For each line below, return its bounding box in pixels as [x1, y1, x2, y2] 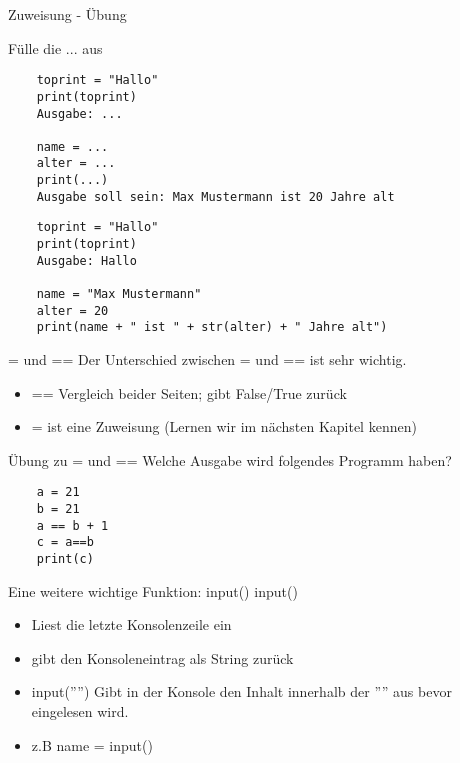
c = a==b [36, 535, 94, 550]
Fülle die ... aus [8, 37, 103, 58]
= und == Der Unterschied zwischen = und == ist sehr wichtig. [8, 349, 407, 370]
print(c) [36, 552, 94, 567]
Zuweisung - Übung [8, 4, 127, 24]
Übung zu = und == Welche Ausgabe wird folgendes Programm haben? [8, 449, 452, 470]
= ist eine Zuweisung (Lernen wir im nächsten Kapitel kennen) [31, 416, 417, 437]
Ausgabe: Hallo [36, 253, 137, 268]
